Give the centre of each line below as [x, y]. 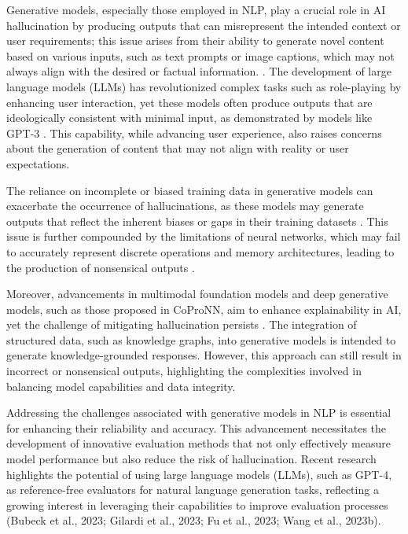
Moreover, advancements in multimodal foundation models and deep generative [197, 294]
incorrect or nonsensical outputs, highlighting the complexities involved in [184, 371]
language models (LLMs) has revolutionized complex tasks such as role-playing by [204, 86]
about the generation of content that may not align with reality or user [178, 148]
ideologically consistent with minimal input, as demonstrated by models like [189, 118]
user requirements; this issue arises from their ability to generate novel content [195, 41]
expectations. [38, 163]
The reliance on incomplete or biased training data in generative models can [190, 190]
